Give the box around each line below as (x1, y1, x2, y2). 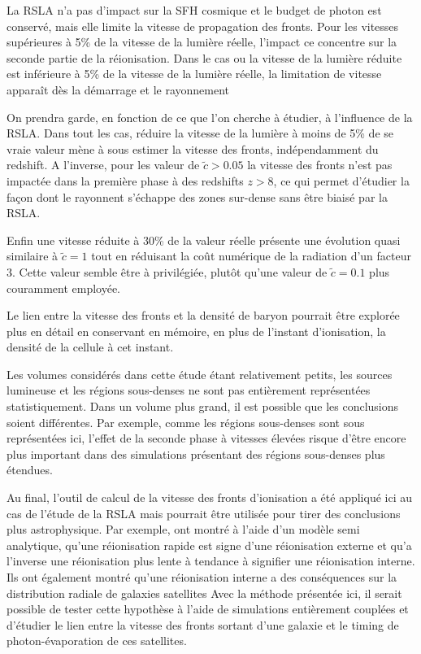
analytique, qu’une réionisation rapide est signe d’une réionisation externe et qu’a (7, 536, 412, 553)
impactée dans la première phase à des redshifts (7, 172, 244, 189)
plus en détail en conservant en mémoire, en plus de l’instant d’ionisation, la (7, 322, 386, 339)
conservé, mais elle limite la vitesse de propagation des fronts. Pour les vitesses (7, 17, 399, 34)
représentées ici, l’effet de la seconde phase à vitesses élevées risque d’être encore (7, 429, 406, 447)
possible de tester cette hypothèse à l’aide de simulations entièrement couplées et (7, 600, 409, 617)
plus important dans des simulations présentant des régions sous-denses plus (7, 445, 385, 462)
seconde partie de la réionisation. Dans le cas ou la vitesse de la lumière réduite (7, 49, 402, 66)
